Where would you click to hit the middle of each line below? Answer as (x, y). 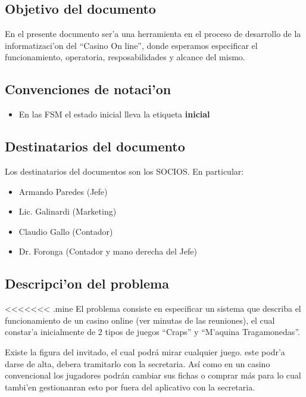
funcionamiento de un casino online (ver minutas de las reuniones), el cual (140, 320)
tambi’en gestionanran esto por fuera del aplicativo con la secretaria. (130, 387)
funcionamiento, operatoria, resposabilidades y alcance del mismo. (125, 57)
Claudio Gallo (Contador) (66, 231)
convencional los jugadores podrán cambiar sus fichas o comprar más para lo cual (153, 375)
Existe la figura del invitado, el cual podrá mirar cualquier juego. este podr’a (145, 351)
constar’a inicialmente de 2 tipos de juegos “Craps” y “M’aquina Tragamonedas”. (152, 332)
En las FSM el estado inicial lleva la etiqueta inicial (114, 114)
